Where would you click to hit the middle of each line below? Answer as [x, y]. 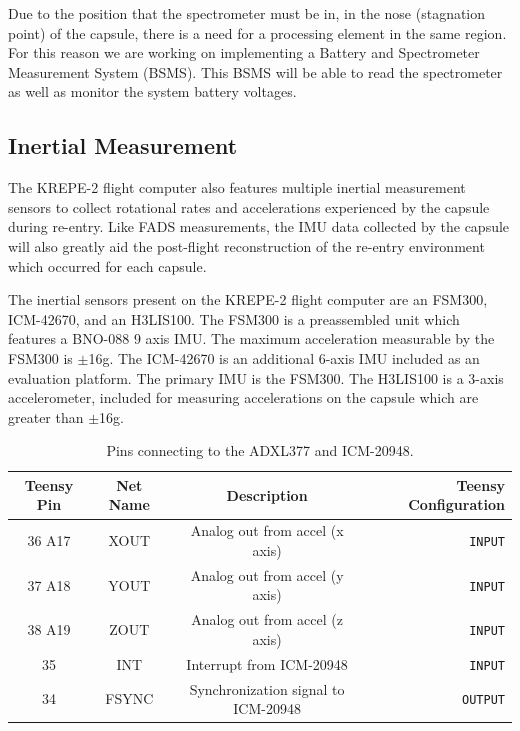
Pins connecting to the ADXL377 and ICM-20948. [260, 450]
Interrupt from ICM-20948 [267, 663]
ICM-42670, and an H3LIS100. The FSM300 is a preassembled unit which [234, 318]
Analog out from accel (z [267, 619]
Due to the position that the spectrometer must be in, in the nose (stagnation [247, 13]
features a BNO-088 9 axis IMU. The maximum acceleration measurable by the [251, 338]
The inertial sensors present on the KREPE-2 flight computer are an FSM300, [248, 299]
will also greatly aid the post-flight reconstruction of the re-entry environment [246, 245]
